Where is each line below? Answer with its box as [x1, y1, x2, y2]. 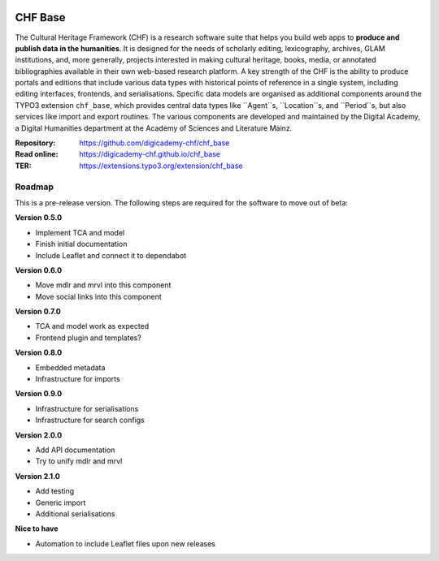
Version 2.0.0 [15, 430, 63, 440]
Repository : [15, 138, 56, 148]
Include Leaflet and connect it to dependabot [35, 250, 187, 260]
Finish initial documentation [35, 240, 128, 249]
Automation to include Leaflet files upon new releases [35, 538, 215, 548]
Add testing [35, 486, 75, 496]
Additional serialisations [35, 508, 115, 519]
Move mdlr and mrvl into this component [35, 280, 172, 290]
